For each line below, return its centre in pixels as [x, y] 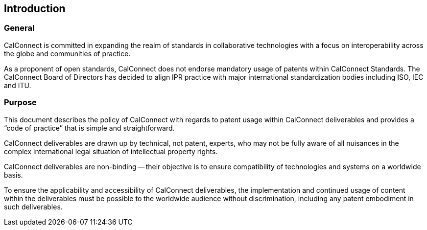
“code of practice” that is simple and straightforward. [89, 128]
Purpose [20, 103]
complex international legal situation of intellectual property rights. [111, 151]
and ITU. [18, 85]
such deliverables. [33, 207]
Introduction [35, 9]
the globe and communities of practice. [67, 53]
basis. [13, 175]
